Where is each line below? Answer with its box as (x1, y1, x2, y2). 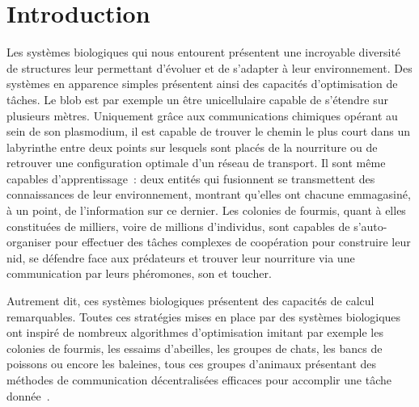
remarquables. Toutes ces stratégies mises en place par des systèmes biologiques (6, 308, 401, 325)
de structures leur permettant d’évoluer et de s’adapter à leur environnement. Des (6, 59, 413, 76)
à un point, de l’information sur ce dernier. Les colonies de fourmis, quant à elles (6, 202, 406, 219)
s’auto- (353, 217, 387, 234)
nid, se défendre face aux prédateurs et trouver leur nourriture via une (6, 249, 355, 266)
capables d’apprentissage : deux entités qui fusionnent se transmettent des (6, 170, 375, 187)
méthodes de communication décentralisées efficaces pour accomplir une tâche (6, 371, 391, 388)
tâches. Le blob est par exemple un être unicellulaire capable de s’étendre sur (6, 90, 388, 107)
